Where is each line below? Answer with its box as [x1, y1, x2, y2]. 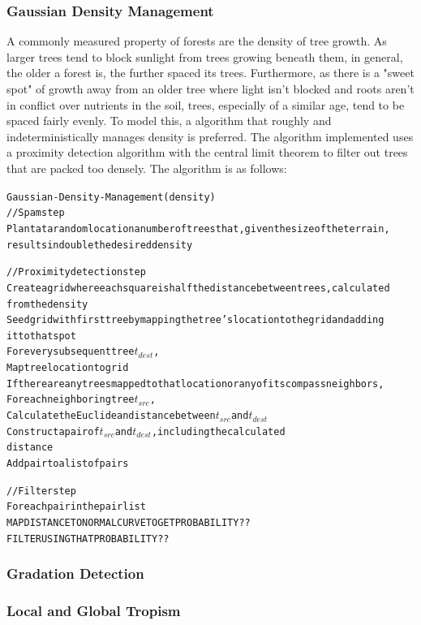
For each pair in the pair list [6, 501, 146, 513]
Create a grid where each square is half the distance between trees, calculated [6, 282, 390, 294]
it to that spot [6, 330, 76, 342]
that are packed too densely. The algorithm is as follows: [6, 159, 287, 176]
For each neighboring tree [6, 394, 135, 406]
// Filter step [6, 485, 76, 497]
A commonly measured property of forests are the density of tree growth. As [6, 32, 387, 50]
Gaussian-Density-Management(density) [6, 191, 216, 203]
